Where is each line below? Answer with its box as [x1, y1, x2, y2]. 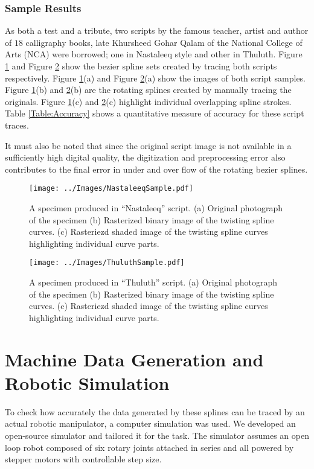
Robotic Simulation [5, 370, 170, 395]
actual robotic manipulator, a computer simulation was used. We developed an [5, 417, 296, 430]
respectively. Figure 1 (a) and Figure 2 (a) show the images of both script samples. [5, 71, 306, 84]
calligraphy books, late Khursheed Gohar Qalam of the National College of [25, 36, 303, 48]
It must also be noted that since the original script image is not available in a [5, 139, 292, 152]
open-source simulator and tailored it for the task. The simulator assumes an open [5, 429, 309, 441]
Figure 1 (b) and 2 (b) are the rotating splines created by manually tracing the [5, 83, 292, 96]
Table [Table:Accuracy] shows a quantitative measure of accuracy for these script [5, 107, 304, 120]
